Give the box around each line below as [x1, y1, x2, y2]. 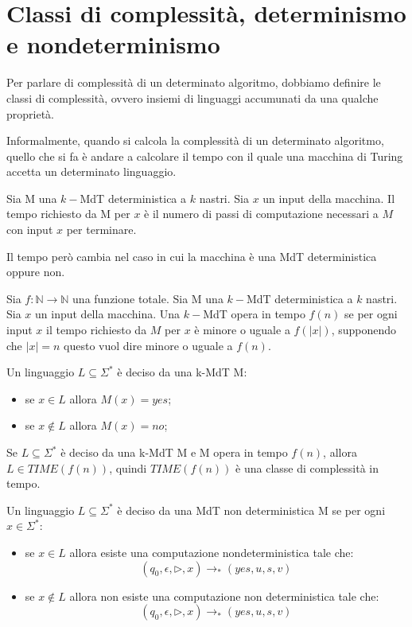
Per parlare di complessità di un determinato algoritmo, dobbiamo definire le [6, 74, 381, 91]
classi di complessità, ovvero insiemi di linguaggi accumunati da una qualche [6, 89, 379, 106]
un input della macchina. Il [262, 189, 395, 206]
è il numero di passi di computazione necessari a [144, 205, 379, 222]
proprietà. [6, 105, 54, 122]
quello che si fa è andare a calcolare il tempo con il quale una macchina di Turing [6, 147, 403, 164]
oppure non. [6, 263, 65, 280]
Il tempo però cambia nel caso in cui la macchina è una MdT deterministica [6, 247, 377, 264]
